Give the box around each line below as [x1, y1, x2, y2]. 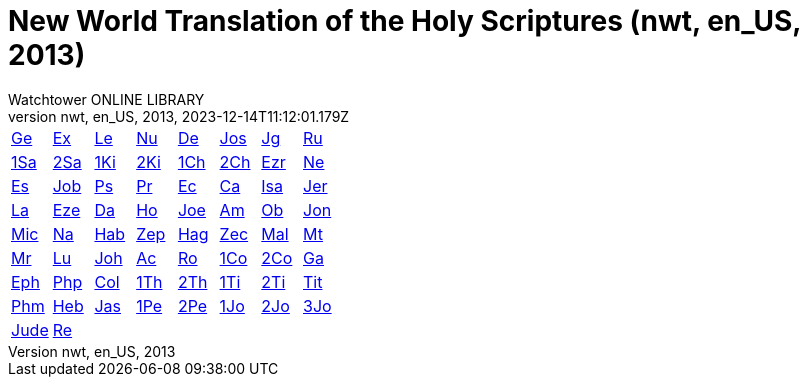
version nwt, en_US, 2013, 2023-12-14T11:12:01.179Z [8, 107, 350, 125]
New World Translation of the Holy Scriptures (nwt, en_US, [8, 4, 801, 38]
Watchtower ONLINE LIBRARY [8, 90, 205, 108]
